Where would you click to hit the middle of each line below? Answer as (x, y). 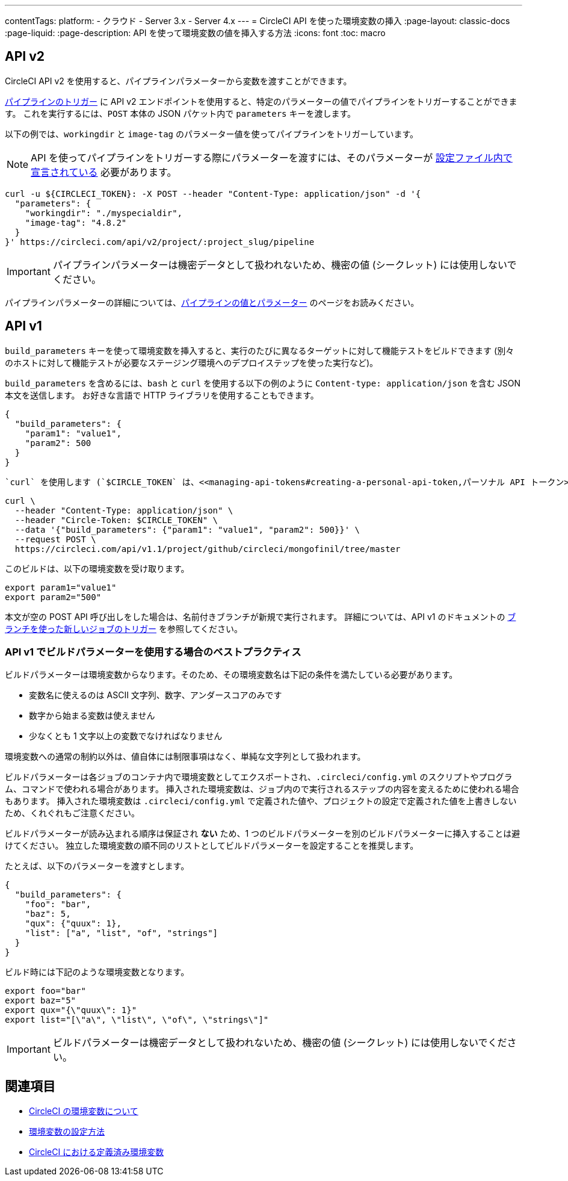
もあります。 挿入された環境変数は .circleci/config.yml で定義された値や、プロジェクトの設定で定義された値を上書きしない (261, 801)
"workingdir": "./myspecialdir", (104, 213)
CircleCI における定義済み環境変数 (97, 1152)
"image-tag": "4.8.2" (76, 222)
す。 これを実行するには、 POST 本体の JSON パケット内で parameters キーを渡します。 (181, 113)
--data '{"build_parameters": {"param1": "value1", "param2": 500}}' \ (187, 529)
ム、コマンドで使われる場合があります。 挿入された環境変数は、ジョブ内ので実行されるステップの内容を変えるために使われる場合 (262, 789)
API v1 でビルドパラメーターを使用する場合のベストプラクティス (153, 652)
